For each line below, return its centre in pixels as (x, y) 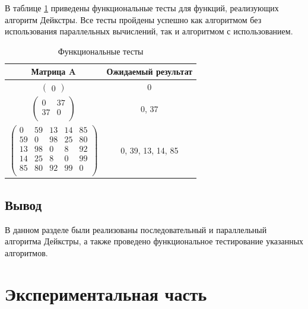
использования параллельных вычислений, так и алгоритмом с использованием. (149, 31)
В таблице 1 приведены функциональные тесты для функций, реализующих (142, 8)
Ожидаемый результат (150, 71)
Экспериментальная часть (106, 293)
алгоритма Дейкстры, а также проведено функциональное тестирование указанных (154, 241)
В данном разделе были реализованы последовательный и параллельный (136, 229)
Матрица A (53, 71)
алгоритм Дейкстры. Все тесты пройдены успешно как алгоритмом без (133, 19)
